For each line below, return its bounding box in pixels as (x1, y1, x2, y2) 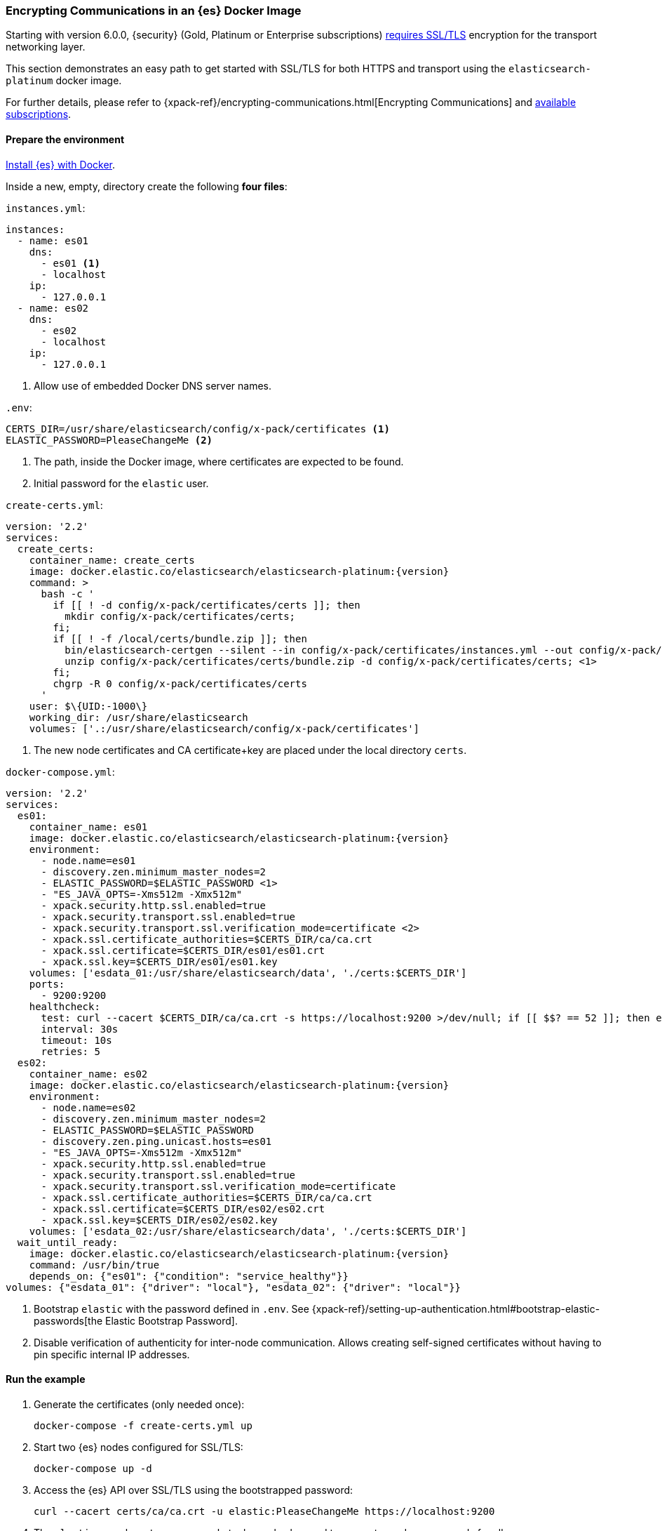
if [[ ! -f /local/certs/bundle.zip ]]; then (53, 632, 307, 644)
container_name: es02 (29, 1068, 148, 1080)
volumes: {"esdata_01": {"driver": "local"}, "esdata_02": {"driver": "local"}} (6, 1281, 461, 1293)
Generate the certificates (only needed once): (34, 1398, 245, 1410)
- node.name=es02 (41, 1101, 136, 1113)
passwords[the (34, 1314, 103, 1327)
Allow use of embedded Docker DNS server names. (34, 379, 272, 392)
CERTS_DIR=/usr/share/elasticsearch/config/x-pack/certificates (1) (6, 423, 390, 435)
